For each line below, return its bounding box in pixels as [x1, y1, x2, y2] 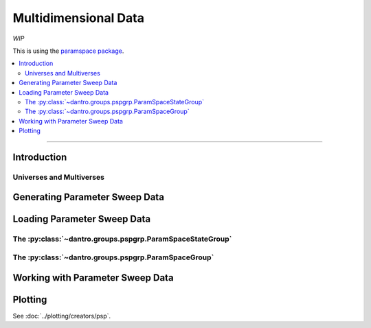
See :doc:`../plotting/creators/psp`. [12, 312, 111, 320]
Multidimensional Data [12, 10, 144, 25]
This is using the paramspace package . [12, 47, 124, 55]
